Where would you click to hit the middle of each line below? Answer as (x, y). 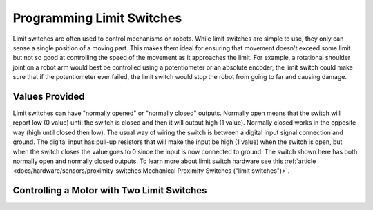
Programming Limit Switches (97, 18)
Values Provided (49, 96)
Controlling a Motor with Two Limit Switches (110, 190)
